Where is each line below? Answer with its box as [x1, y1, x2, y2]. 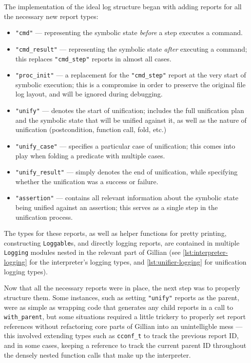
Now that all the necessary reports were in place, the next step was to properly [4, 283, 240, 293]
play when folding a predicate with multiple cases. [15, 150, 165, 160]
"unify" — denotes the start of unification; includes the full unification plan [15, 105, 244, 115]
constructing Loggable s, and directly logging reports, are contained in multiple [4, 237, 240, 248]
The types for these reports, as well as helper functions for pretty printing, [4, 228, 227, 238]
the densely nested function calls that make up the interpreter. [4, 349, 191, 360]
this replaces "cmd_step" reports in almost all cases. [15, 53, 172, 63]
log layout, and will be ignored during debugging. [15, 89, 163, 99]
